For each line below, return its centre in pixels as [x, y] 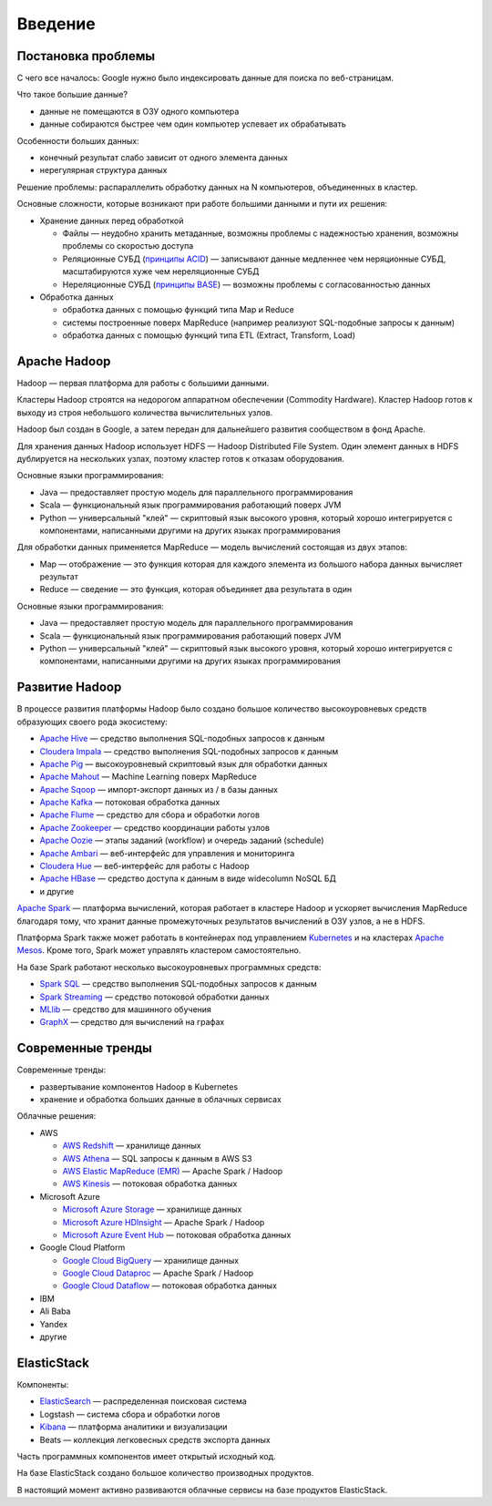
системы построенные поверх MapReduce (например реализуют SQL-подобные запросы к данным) [259, 323]
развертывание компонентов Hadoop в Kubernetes [139, 1086]
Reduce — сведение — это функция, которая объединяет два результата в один [196, 589]
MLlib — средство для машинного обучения [125, 1009]
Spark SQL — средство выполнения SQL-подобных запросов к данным [179, 984]
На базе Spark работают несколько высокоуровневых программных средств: [169, 967]
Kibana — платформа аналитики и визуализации [133, 1427]
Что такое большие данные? [72, 95]
